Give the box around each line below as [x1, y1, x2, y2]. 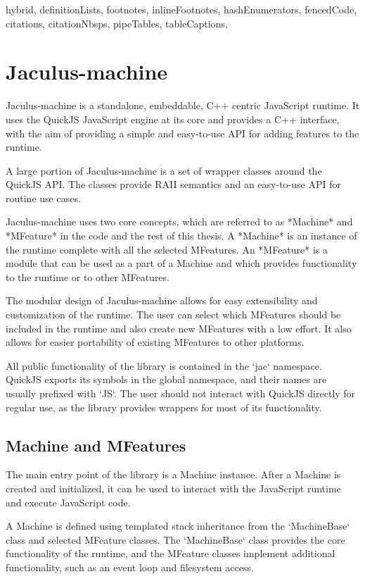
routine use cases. [6, 190, 81, 205]
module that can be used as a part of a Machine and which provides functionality [6, 256, 357, 270]
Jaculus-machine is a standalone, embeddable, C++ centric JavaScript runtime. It [6, 98, 360, 113]
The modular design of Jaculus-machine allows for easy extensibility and [6, 293, 318, 308]
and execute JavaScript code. [6, 494, 131, 509]
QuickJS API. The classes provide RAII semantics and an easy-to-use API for [6, 177, 341, 192]
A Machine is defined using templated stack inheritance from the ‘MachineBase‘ [6, 518, 350, 533]
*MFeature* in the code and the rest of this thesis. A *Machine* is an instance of [6, 228, 357, 243]
